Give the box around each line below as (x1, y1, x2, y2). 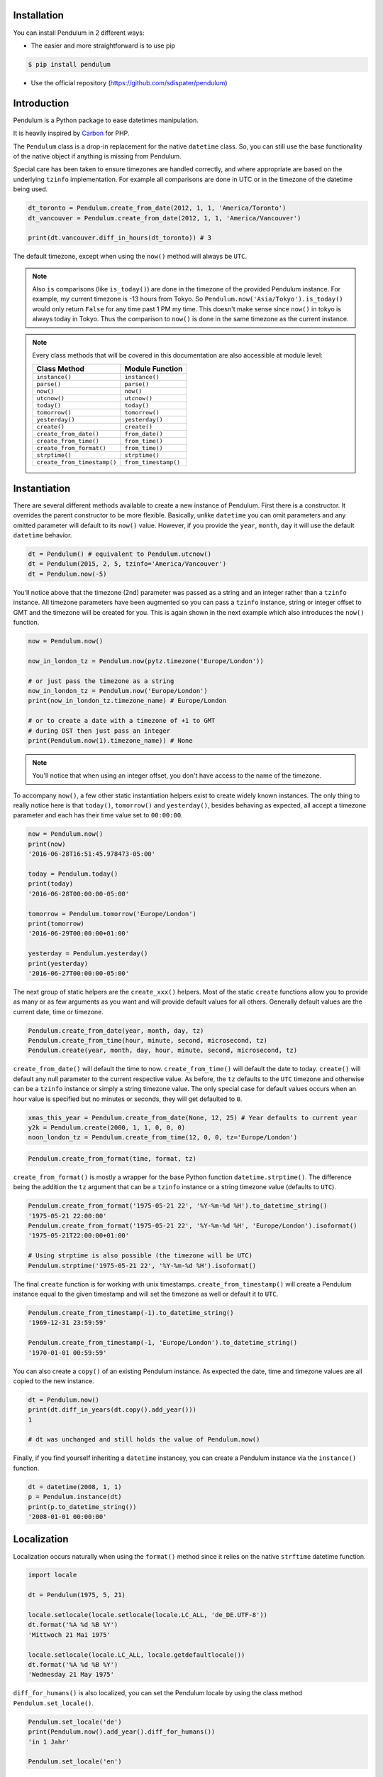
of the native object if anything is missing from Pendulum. (13, 151, 182, 160)
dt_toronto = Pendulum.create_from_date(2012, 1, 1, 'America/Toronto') (28, 204, 287, 213)
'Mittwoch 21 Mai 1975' (28, 1631, 111, 1638)
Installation (13, 9, 64, 21)
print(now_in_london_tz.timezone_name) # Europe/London (28, 697, 227, 705)
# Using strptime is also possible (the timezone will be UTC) (28, 1252, 253, 1260)
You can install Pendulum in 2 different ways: (13, 28, 145, 37)
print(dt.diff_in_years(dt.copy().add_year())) (28, 1406, 196, 1414)
